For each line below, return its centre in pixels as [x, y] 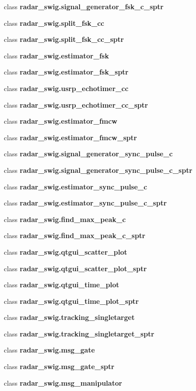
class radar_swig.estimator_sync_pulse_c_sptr [85, 203]
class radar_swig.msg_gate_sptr [59, 366]
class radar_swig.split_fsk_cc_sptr [64, 39]
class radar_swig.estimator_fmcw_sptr [71, 137]
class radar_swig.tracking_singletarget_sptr [79, 333]
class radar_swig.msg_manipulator [63, 382]
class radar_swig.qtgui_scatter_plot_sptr [75, 268]
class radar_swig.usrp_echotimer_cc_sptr [76, 104]
